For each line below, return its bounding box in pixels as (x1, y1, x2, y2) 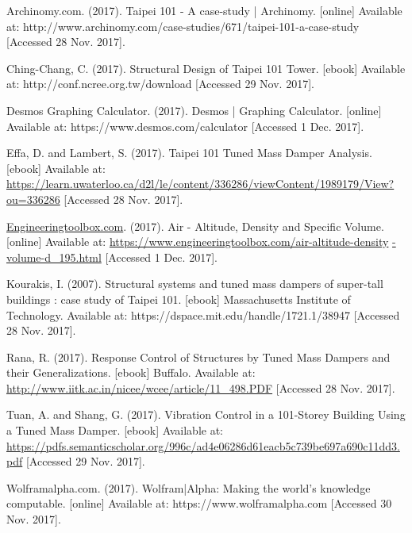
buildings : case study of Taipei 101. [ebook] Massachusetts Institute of (6, 290, 351, 307)
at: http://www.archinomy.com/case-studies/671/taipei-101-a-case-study (6, 17, 360, 34)
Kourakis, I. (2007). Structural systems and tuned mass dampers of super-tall (6, 275, 383, 292)
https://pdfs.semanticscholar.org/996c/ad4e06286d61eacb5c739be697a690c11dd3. (6, 437, 400, 454)
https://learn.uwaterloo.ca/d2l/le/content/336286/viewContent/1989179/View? (6, 175, 395, 192)
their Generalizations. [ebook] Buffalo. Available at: (6, 364, 256, 381)
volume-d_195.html (6, 248, 102, 265)
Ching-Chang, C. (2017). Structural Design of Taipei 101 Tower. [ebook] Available (6, 59, 406, 76)
